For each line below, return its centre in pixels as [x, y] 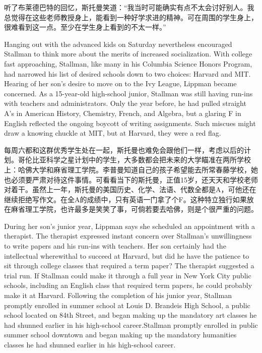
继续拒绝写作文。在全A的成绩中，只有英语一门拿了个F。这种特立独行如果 [125, 199]
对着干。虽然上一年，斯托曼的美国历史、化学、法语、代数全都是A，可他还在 [130, 189]
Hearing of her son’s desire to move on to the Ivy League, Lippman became [120, 83]
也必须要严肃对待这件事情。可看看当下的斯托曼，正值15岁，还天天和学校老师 [131, 179]
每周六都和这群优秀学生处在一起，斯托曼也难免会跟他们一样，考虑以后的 [124, 150]
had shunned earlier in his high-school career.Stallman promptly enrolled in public [131, 325]
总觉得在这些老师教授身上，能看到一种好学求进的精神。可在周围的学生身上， [131, 17]
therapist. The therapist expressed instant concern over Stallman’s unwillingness [128, 236]
